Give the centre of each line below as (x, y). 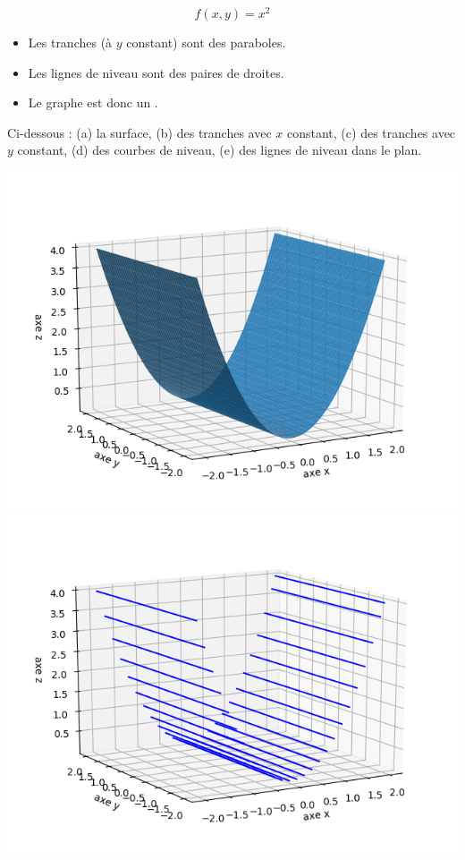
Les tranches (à (70, 43)
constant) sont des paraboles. (206, 43)
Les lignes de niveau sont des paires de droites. (156, 72)
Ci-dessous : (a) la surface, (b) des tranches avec (139, 132)
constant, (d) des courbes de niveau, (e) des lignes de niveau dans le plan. (220, 150)
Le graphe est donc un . (93, 102)
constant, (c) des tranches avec (372, 132)
